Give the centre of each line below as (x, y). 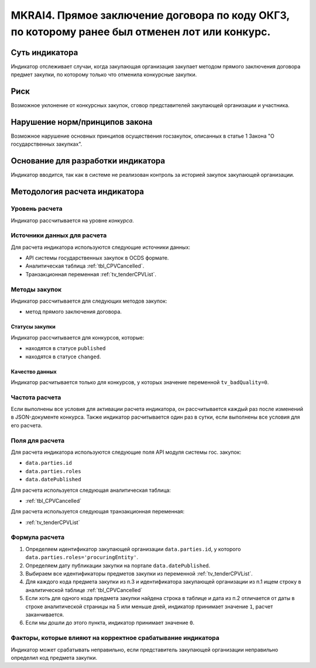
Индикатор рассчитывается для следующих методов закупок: (89, 301)
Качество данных (34, 371)
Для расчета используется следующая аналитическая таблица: (91, 490)
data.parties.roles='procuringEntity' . (82, 557)
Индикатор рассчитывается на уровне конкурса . (72, 220)
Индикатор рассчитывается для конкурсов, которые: (78, 337)
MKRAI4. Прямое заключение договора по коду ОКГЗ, (150, 15)
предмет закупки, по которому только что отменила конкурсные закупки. (104, 75)
